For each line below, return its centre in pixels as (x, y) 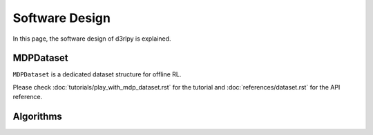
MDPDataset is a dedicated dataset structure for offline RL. (97, 74)
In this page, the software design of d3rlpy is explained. (92, 39)
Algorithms (37, 117)
